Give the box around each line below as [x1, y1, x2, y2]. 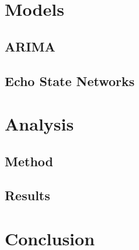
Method [5, 152, 53, 170]
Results [5, 186, 50, 204]
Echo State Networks [5, 71, 135, 90]
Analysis [5, 112, 74, 136]
